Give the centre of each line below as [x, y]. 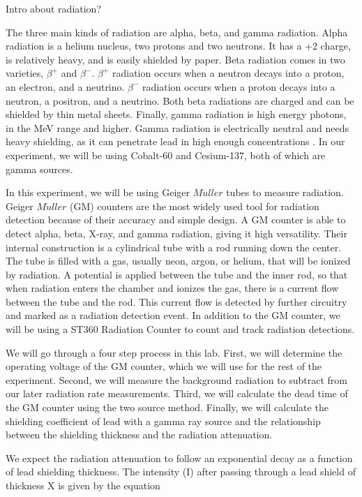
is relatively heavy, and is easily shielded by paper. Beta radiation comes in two [175, 59]
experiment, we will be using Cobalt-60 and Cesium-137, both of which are [166, 155]
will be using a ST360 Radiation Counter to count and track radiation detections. [180, 329]
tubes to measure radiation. [285, 192]
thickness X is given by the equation [83, 485]
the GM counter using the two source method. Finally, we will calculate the [167, 407]
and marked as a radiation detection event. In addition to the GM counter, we [173, 315]
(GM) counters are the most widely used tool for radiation [194, 206]
